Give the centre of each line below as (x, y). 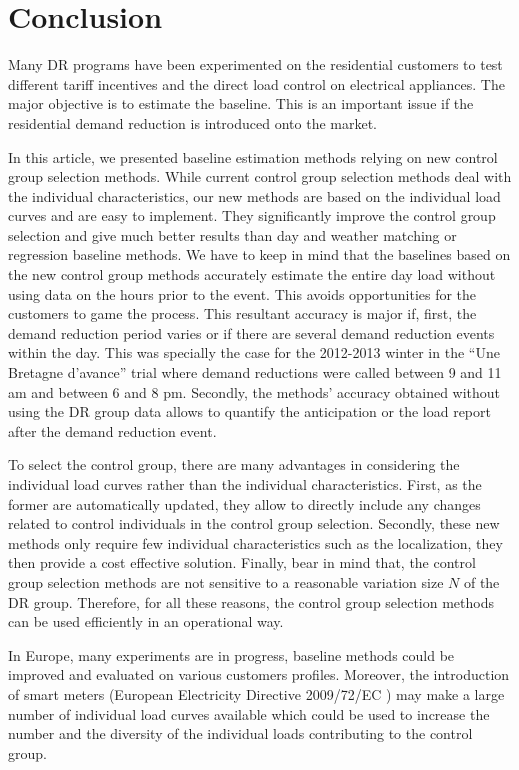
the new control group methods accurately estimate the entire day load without (252, 274)
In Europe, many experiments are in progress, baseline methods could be (231, 654)
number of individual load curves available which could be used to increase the (249, 713)
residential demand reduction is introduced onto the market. (192, 122)
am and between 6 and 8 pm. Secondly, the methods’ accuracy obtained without (254, 391)
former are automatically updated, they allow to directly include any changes (244, 503)
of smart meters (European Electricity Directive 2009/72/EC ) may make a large (256, 693)
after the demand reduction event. (112, 430)
